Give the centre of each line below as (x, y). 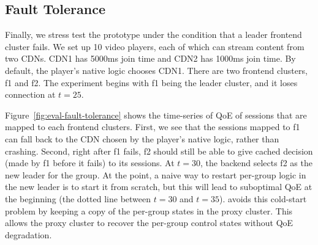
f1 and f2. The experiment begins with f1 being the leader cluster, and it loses (151, 82)
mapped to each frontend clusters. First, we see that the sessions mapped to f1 (153, 127)
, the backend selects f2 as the (256, 163)
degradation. (28, 234)
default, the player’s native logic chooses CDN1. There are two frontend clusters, (156, 70)
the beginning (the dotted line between (78, 198)
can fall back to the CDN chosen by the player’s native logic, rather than (142, 138)
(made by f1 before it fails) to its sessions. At (90, 163)
